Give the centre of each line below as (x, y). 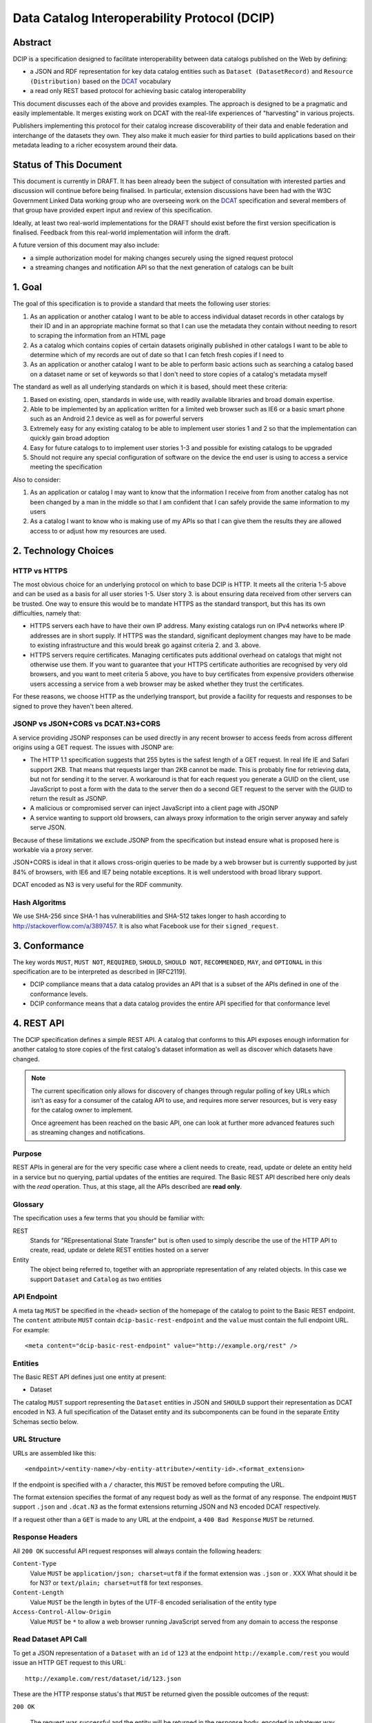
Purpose (27, 1153)
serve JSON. (48, 828)
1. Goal (28, 287)
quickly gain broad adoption (70, 438)
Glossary (28, 1204)
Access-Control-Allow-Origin (62, 1612)
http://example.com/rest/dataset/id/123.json (103, 1679)
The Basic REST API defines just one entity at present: (90, 1377)
